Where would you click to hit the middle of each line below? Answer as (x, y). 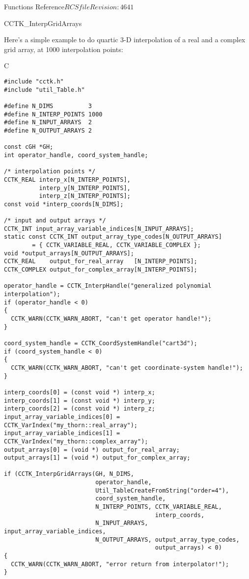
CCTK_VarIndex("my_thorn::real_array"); (71, 425)
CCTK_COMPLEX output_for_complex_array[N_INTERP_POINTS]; (101, 270)
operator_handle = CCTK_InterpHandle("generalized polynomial (108, 286)
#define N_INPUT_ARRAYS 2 (48, 123)
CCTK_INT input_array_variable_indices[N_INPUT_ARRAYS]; (99, 229)
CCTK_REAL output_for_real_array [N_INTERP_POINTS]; (101, 262)
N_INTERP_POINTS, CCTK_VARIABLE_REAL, (159, 507)
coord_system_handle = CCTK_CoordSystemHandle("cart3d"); (101, 343)
